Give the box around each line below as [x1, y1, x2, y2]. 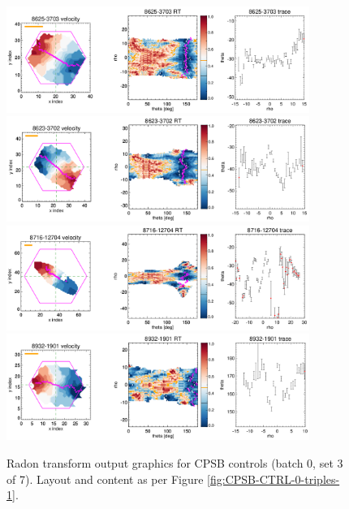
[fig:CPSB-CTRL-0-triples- [207, 470, 340, 487]
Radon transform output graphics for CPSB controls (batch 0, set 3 [6, 455, 343, 472]
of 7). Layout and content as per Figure [6, 470, 204, 487]
